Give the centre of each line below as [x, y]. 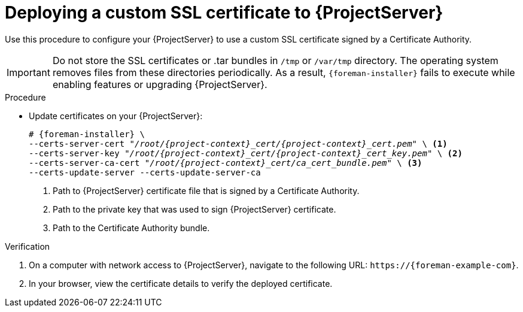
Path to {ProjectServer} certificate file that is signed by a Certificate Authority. [206, 190]
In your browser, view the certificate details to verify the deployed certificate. [181, 283]
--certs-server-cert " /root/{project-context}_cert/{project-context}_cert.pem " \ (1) [238, 143]
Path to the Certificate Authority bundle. [131, 228]
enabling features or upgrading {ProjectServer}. [160, 84]
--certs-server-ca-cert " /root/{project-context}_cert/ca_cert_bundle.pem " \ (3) [226, 163]
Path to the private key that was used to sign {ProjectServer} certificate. [194, 209]
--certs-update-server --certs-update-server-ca [145, 172]
